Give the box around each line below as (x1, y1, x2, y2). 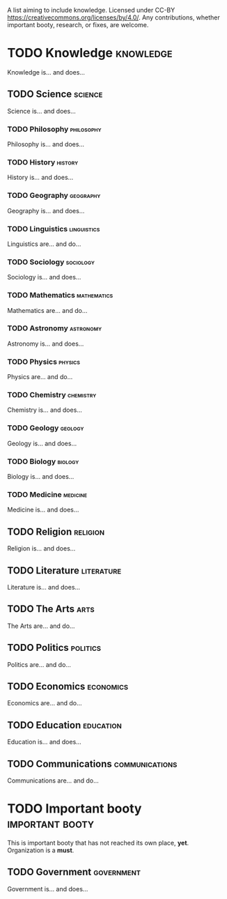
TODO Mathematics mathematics (7, 291, 113, 300)
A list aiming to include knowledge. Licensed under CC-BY (7, 6, 175, 14)
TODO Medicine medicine (7, 489, 88, 499)
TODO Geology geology (7, 423, 84, 433)
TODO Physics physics (7, 357, 80, 367)
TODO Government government (7, 866, 141, 878)
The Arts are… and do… (7, 622, 75, 630)
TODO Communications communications (7, 758, 178, 769)
